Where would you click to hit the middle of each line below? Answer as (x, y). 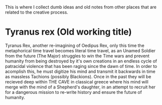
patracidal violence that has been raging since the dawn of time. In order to (81, 66)
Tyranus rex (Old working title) (68, 32)
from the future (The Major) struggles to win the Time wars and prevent (77, 56)
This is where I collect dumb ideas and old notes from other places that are (81, 7)
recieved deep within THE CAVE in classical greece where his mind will (77, 82)
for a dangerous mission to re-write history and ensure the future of (74, 92)
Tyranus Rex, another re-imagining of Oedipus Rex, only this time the (75, 45)
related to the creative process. (37, 12)
